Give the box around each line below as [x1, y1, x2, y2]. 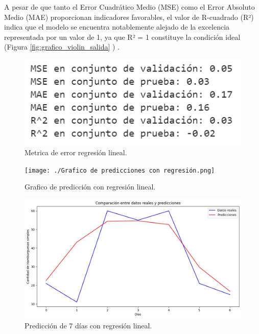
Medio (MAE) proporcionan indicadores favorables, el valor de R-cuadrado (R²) [4, 11, 254, 22]
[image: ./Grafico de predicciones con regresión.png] [25, 166, 215, 174]
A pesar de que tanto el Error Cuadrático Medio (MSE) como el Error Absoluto [4, 2, 255, 12]
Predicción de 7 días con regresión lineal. [25, 320, 152, 330]
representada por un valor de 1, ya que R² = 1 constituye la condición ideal [4, 31, 241, 42]
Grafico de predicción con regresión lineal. [25, 181, 156, 192]
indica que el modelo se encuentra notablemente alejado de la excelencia [4, 21, 230, 32]
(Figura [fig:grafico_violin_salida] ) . [4, 41, 120, 52]
